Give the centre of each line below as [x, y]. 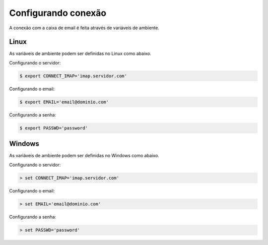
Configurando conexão [58, 13]
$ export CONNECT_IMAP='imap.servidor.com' [73, 76]
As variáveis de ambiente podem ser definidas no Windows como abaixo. [84, 156]
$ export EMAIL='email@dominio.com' [64, 102]
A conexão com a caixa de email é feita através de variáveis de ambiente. [84, 28]
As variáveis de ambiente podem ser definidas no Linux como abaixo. [80, 54]
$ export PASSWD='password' [54, 128]
